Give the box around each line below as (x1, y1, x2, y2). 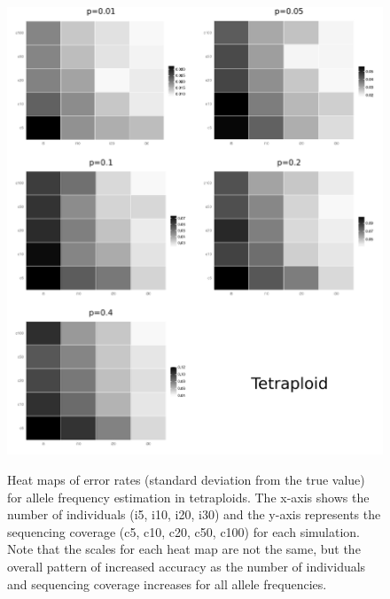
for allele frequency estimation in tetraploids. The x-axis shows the (7, 487, 370, 506)
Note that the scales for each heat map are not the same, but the (7, 540, 361, 558)
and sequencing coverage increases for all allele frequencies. (7, 574, 327, 593)
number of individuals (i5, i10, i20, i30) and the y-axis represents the (7, 505, 381, 524)
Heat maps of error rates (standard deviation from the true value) (7, 471, 365, 489)
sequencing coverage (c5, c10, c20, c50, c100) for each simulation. (7, 522, 361, 541)
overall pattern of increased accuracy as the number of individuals (7, 557, 366, 575)
